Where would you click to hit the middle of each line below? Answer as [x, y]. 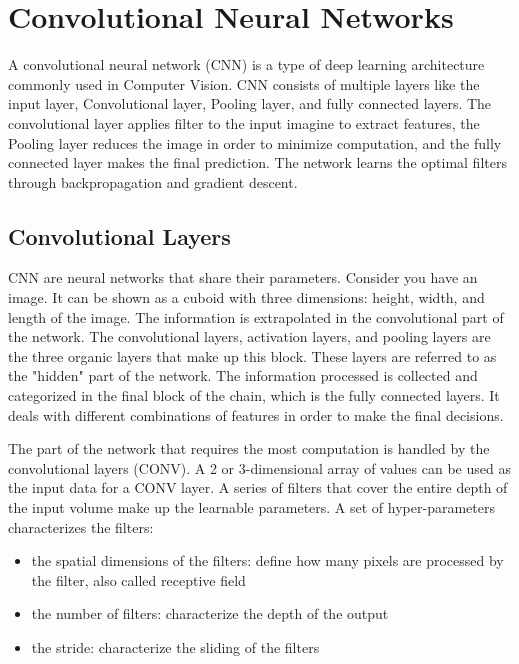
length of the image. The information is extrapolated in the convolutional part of [256, 316]
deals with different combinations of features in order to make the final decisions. [256, 414]
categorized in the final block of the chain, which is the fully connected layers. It [254, 395]
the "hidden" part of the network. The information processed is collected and [243, 375]
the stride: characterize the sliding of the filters [175, 646]
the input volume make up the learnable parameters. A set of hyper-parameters [251, 507]
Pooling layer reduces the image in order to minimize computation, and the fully [255, 142]
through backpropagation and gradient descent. [153, 181]
